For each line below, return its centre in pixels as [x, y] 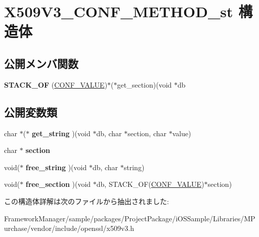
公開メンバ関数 [41, 63]
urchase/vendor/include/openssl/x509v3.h [69, 228]
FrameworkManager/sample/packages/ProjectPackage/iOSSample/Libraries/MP [130, 218]
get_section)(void [144, 84]
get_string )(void [61, 133]
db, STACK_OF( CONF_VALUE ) [150, 184]
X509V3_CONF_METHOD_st [119, 11]
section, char [147, 133]
